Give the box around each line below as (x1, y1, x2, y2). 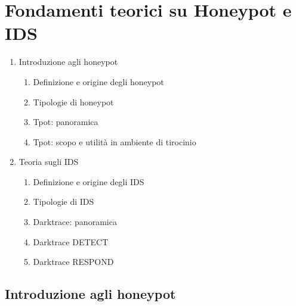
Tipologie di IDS (33, 195, 94, 208)
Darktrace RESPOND (33, 255, 114, 268)
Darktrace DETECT (33, 235, 109, 248)
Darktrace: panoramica (33, 216, 117, 228)
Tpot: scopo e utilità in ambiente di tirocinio (33, 135, 196, 148)
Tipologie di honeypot (33, 95, 114, 108)
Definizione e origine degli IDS (33, 175, 144, 188)
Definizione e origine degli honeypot (33, 75, 164, 88)
